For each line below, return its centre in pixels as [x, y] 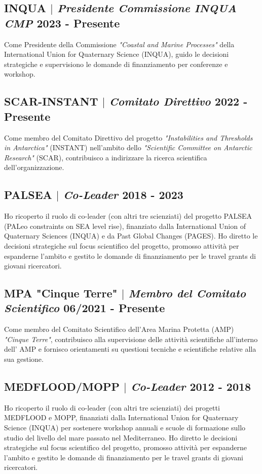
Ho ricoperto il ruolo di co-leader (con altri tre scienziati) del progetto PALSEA [128, 216]
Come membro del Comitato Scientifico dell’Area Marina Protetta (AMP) [119, 329]
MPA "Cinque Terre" [61, 293]
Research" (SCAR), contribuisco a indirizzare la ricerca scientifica [106, 157]
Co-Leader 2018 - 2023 [123, 195]
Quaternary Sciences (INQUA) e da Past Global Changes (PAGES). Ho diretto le [131, 236]
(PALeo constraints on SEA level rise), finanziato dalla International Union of [125, 226]
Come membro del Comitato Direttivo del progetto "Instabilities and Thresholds [128, 137]
